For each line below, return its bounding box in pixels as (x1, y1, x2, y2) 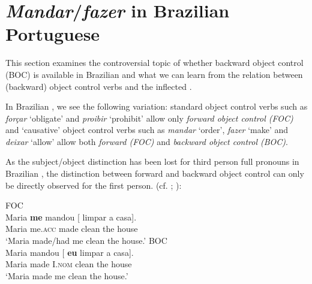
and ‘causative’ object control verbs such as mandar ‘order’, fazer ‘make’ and (5, 123, 289, 136)
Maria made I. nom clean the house (5, 258, 132, 270)
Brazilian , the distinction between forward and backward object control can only (5, 167, 304, 180)
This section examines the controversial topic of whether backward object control (5, 56, 304, 69)
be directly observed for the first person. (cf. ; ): (5, 179, 182, 191)
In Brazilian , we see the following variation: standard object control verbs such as (5, 100, 308, 113)
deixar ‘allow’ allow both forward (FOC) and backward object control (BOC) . (5, 135, 288, 147)
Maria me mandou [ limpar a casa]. (5, 210, 137, 223)
